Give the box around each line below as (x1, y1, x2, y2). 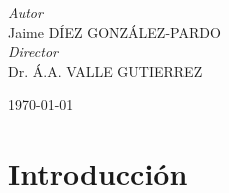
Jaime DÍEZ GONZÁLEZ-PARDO (8, 21, 221, 42)
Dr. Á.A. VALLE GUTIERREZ (8, 60, 203, 81)
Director (8, 41, 58, 62)
